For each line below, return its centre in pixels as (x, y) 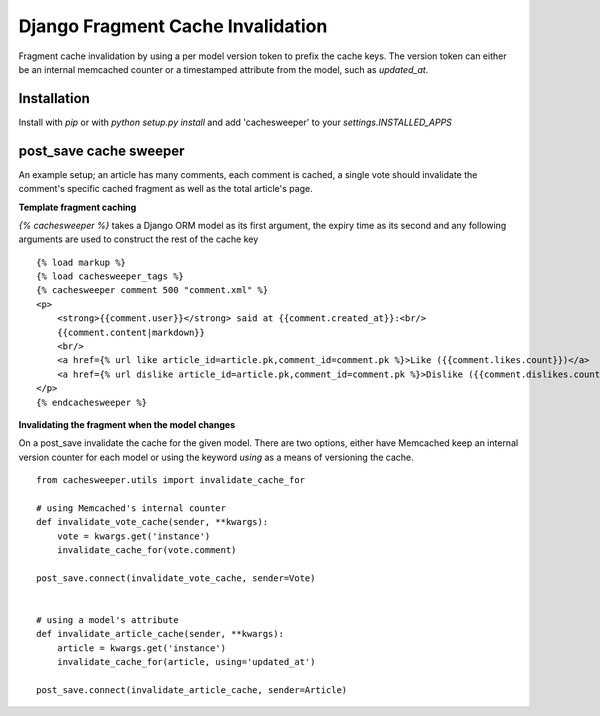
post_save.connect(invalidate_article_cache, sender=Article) (192, 690)
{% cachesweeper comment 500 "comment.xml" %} (152, 290)
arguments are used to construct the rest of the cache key (138, 239)
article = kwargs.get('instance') (141, 648)
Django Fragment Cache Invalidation (173, 26)
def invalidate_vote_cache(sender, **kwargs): (152, 522)
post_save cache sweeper (101, 150)
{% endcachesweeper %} (92, 402)
